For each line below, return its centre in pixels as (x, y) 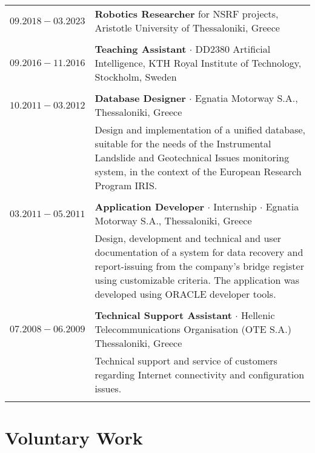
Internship (235, 206)
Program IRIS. (126, 185)
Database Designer (140, 98)
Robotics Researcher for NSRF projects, (187, 14)
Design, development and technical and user (188, 238)
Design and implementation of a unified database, (200, 129)
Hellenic (258, 315)
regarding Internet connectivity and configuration (200, 374)
